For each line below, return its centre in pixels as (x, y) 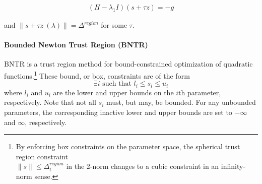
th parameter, (200, 92)
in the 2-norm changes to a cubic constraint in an (143, 166)
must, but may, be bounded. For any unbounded (181, 102)
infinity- (233, 166)
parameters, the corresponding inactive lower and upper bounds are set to (118, 112)
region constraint (42, 156)
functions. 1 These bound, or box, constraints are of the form (97, 75)
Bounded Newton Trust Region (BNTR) (76, 45)
